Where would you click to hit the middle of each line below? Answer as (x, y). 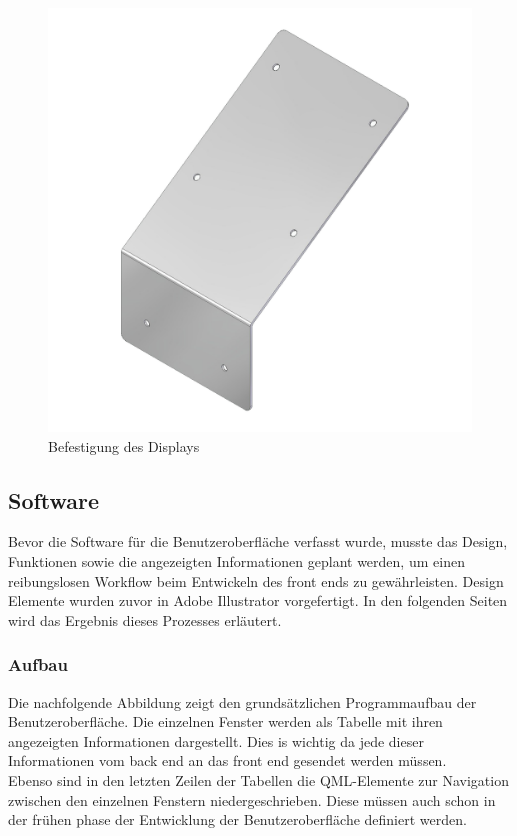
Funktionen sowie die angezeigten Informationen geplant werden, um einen (236, 560)
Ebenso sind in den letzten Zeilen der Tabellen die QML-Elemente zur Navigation (258, 779)
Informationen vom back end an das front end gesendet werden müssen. (227, 760)
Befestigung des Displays (124, 445)
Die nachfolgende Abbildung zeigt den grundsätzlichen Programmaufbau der (242, 701)
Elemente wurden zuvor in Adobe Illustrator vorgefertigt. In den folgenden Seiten (258, 600)
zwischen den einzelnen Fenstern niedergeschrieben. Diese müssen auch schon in (252, 799)
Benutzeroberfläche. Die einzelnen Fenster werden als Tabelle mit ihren (225, 721)
